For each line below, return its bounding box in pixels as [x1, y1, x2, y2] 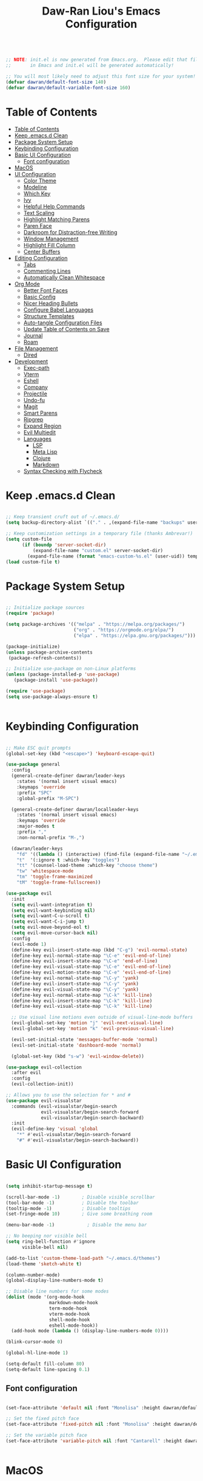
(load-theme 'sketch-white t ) [5, 1260, 82, 1267]
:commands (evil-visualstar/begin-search [11, 1103, 118, 1109]
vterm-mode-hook [48, 1311, 90, 1317]
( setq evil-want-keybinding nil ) [11, 907, 96, 914]
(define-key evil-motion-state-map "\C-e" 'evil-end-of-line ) [11, 970, 171, 976]
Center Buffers [23, 248, 61, 255]
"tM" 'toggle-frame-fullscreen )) [16, 880, 101, 886]
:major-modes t [16, 823, 55, 830]
